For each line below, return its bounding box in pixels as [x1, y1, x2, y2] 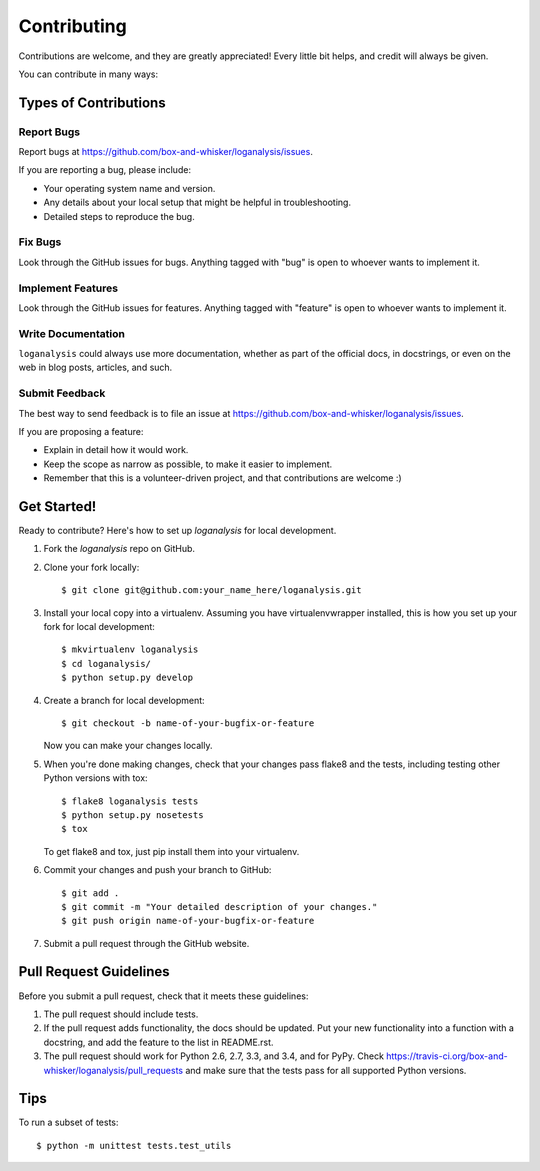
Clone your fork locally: [43, 561, 140, 573]
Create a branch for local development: [43, 694, 205, 706]
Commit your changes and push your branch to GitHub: [43, 864, 272, 876]
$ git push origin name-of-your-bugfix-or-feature [61, 915, 315, 927]
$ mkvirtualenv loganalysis [61, 644, 199, 655]
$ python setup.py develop [61, 672, 194, 684]
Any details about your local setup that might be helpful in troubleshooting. [43, 196, 352, 209]
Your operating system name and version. [43, 182, 216, 194]
